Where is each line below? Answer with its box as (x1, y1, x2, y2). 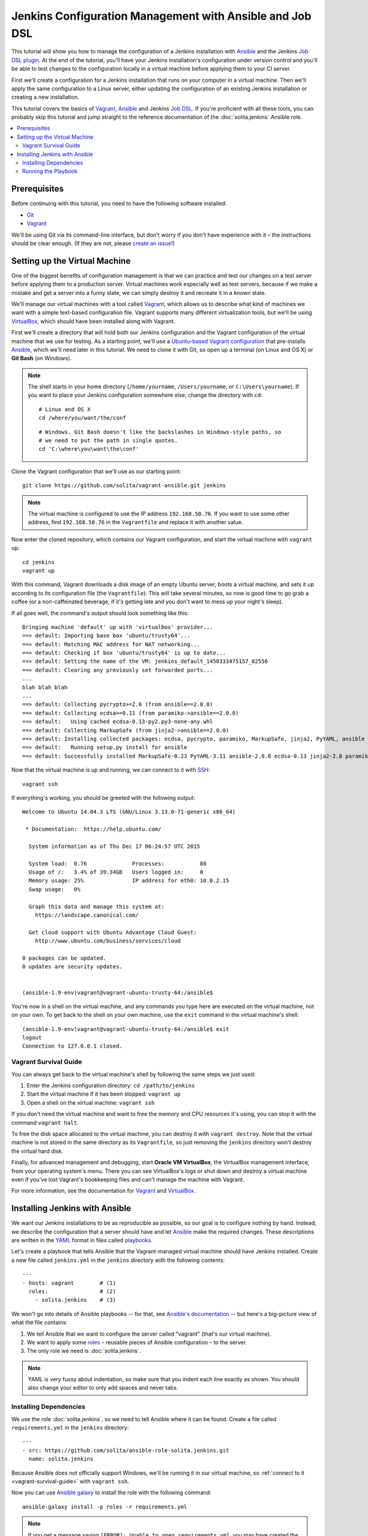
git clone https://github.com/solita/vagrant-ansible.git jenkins (22, 482, 226, 489)
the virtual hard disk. (11, 1147, 64, 1154)
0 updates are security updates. (22, 963, 123, 970)
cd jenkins (22, 558, 55, 565)
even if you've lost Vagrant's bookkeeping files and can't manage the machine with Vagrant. (11, 1175, 245, 1183)
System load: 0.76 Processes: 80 (28, 860, 207, 867)
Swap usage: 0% (28, 885, 81, 893)
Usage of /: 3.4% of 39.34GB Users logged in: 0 (28, 869, 204, 876)
